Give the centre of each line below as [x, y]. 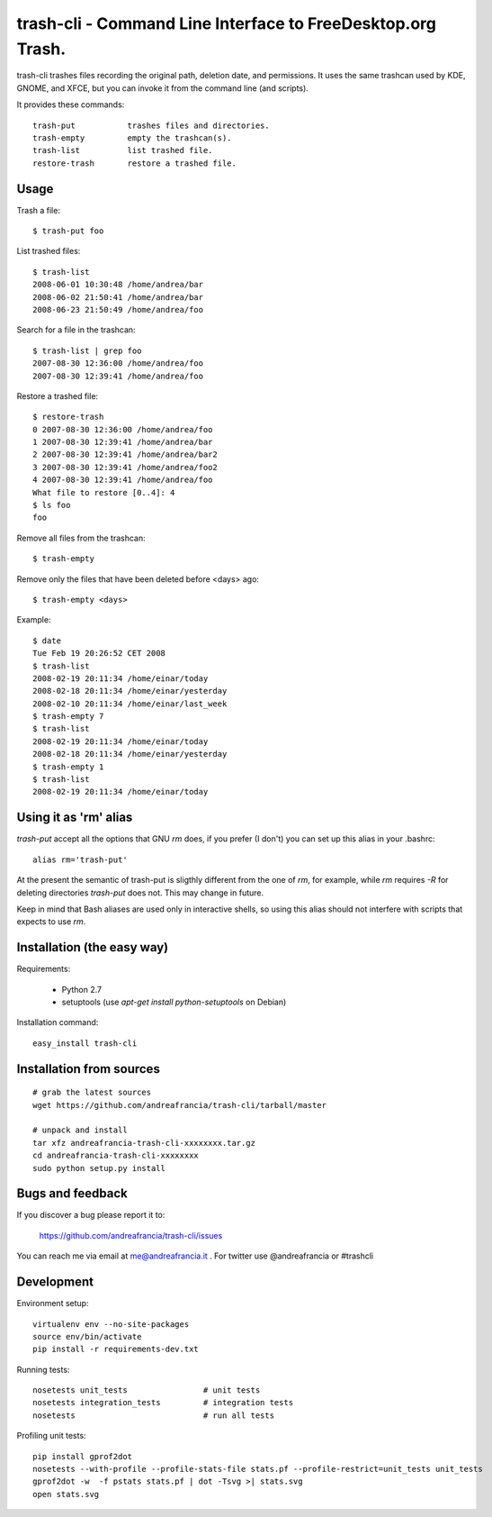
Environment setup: [53, 1304]
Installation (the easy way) [93, 947]
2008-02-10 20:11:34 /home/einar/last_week [130, 704]
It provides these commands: [71, 104]
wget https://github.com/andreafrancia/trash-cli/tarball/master [180, 1105]
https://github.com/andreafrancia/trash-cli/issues [131, 1235]
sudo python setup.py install [99, 1168]
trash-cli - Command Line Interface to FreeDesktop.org [226, 23]
